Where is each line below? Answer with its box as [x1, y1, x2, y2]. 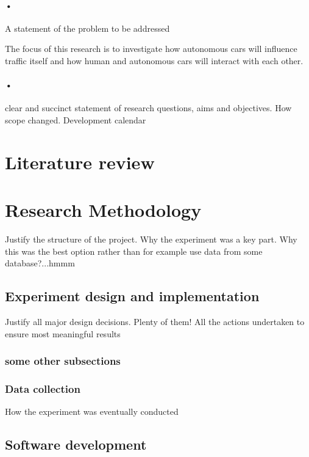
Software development [5, 435, 147, 454]
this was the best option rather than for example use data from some [5, 244, 263, 257]
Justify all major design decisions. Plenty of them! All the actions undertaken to [5, 315, 305, 328]
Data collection [5, 381, 80, 396]
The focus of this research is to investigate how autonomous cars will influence [5, 42, 297, 55]
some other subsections [5, 353, 121, 368]
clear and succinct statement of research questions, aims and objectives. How [5, 101, 292, 114]
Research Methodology [5, 197, 202, 222]
